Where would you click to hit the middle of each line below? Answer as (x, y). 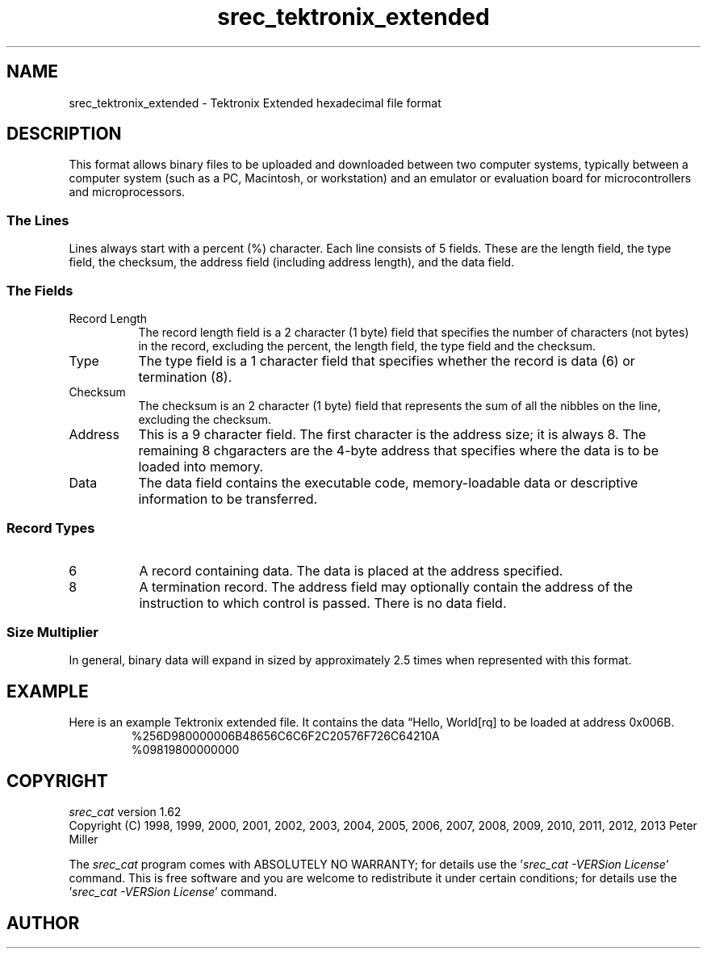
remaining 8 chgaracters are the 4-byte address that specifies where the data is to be (398, 450)
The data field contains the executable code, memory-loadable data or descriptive (388, 482)
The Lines (38, 220)
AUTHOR (43, 923)
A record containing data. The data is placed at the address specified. (351, 570)
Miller (84, 840)
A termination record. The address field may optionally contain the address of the (386, 586)
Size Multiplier (52, 632)
